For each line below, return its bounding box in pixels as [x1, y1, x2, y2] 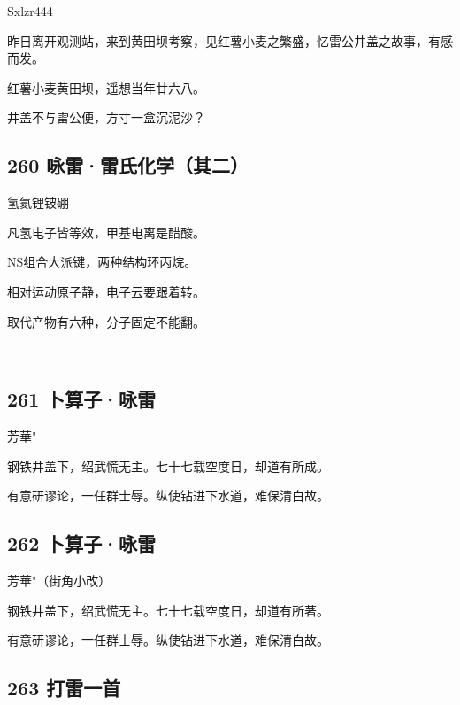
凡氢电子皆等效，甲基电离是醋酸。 [7, 222, 205, 241]
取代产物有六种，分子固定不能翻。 [7, 312, 205, 330]
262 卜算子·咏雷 [7, 530, 157, 557]
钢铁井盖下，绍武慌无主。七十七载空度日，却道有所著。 [7, 600, 329, 619]
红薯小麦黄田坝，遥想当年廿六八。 [7, 78, 205, 97]
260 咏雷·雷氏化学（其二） [7, 151, 249, 179]
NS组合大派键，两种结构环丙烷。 [7, 252, 197, 271]
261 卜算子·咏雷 [7, 385, 157, 413]
